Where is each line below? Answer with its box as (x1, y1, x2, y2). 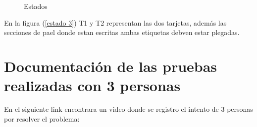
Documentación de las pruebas (4, 56, 217, 76)
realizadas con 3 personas (4, 75, 181, 95)
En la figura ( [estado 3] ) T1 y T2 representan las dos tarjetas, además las (4, 17, 227, 28)
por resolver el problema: (4, 113, 80, 124)
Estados (24, 1, 48, 11)
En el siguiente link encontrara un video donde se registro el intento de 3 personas (4, 104, 253, 114)
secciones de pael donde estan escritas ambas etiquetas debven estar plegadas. (4, 27, 240, 37)
